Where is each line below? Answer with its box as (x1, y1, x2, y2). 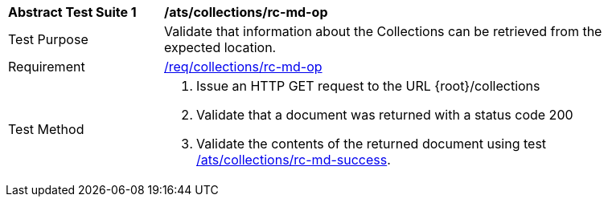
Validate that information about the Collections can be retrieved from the (164, 23, 602, 39)
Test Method (8, 121, 84, 137)
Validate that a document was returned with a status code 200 (196, 107, 573, 123)
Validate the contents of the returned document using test (196, 136, 547, 152)
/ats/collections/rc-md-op (164, 4, 328, 20)
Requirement (8, 59, 85, 75)
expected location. (164, 39, 277, 55)
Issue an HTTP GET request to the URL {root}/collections (196, 78, 540, 94)
